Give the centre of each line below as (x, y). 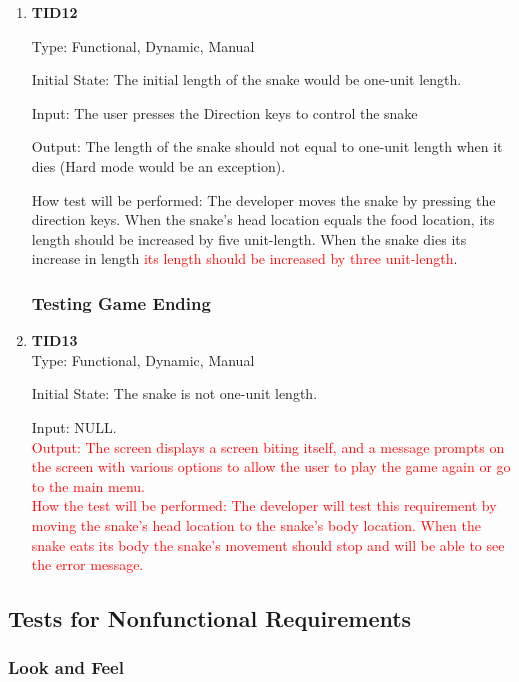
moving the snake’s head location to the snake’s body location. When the (256, 524)
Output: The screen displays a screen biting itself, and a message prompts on (268, 446)
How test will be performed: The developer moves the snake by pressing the (263, 199)
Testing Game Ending (121, 302)
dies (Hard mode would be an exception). (158, 165)
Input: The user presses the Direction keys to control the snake (224, 112)
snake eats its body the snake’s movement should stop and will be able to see (268, 544)
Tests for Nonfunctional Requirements (210, 618)
